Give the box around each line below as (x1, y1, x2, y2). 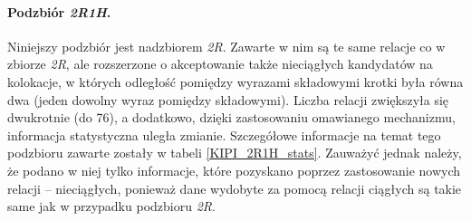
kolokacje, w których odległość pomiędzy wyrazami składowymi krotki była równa (7, 72, 464, 91)
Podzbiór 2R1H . (7, 2, 111, 21)
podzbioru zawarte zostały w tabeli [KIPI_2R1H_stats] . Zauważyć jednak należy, (7, 143, 462, 162)
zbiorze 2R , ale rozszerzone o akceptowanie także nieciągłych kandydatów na (7, 54, 433, 73)
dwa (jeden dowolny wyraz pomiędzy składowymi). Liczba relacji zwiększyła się (7, 90, 449, 109)
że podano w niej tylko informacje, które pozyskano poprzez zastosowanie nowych (7, 160, 461, 179)
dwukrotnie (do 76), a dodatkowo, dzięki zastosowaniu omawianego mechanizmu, (7, 108, 456, 127)
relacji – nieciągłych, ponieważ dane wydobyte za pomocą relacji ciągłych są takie (7, 178, 462, 197)
